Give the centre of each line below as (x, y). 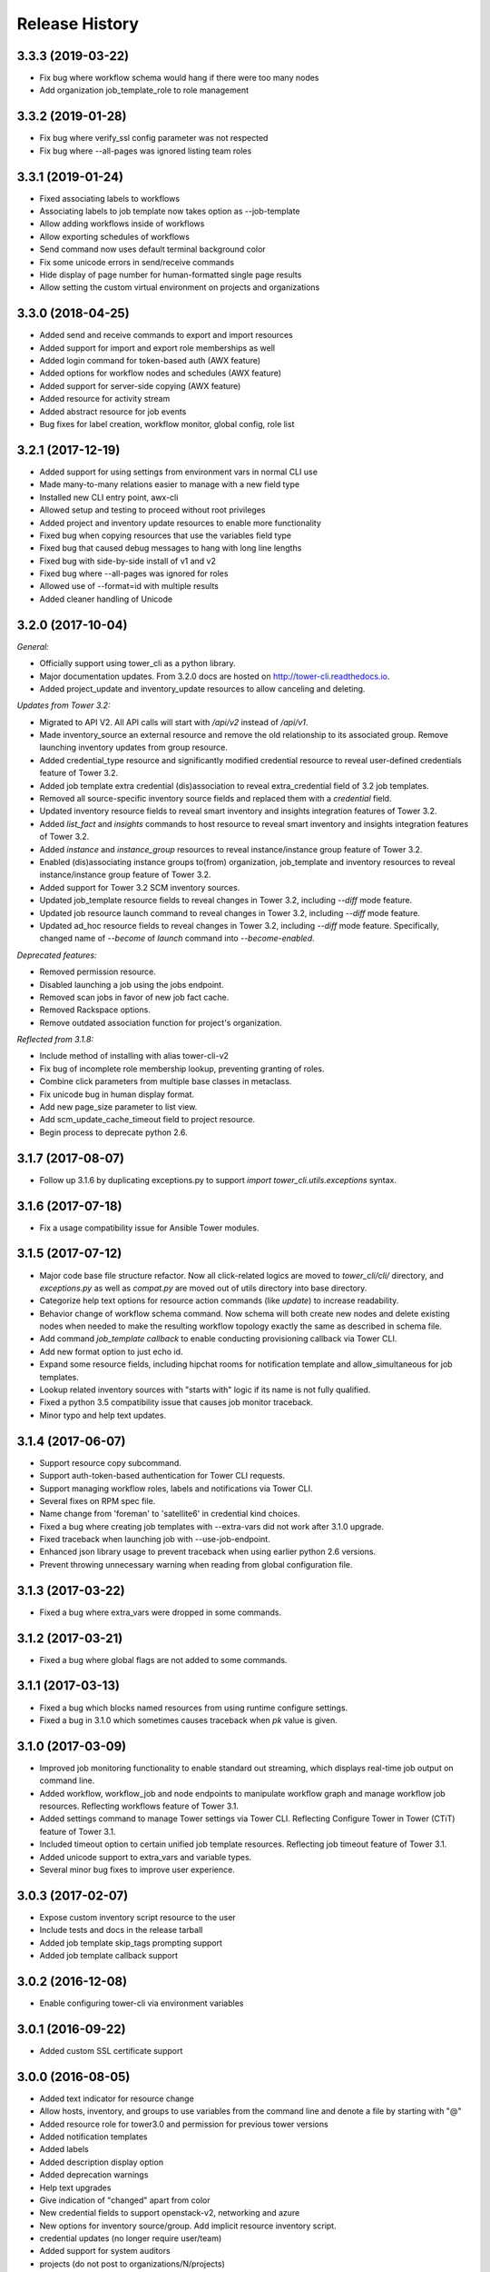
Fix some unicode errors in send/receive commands (137, 262)
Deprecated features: (57, 955)
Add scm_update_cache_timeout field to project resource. (147, 1120)
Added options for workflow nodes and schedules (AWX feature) (160, 374)
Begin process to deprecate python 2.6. (113, 1132)
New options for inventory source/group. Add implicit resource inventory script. (188, 2226)
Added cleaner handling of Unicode (106, 599)
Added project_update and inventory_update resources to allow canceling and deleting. (202, 688)
